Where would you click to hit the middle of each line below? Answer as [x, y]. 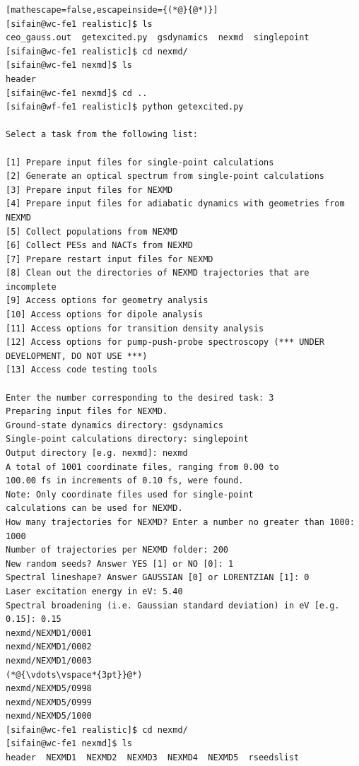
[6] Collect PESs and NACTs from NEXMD [99, 246]
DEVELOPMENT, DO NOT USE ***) [77, 356]
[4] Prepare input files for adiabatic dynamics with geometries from [175, 204]
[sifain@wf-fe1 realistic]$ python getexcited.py [125, 107]
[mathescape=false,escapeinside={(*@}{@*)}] [112, 10]
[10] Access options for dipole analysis [105, 315]
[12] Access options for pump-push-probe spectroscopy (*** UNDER [165, 342]
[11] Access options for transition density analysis [135, 328]
